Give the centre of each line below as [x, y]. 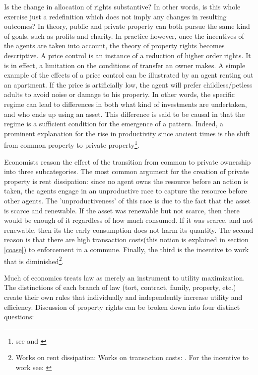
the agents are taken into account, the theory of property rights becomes [114, 46]
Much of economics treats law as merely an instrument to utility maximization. [125, 277]
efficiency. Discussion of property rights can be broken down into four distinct [122, 307]
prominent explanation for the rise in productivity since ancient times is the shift [127, 133]
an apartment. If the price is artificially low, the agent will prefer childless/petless [128, 84]
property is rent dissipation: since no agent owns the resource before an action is [126, 181]
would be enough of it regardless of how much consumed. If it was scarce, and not [129, 220]
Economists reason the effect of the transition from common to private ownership [128, 161]
